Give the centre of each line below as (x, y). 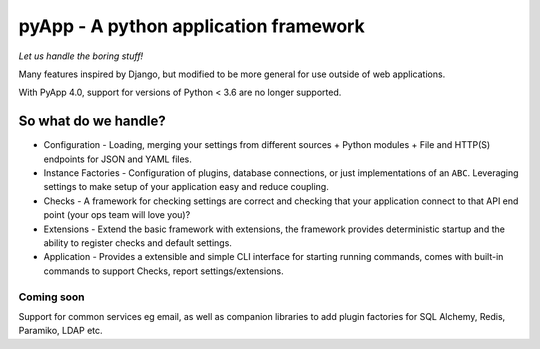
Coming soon (51, 297)
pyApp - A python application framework (191, 26)
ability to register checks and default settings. (137, 242)
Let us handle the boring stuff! (81, 56)
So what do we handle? (92, 121)
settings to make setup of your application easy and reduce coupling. (186, 187)
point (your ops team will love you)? (117, 215)
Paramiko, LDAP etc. (61, 331)
